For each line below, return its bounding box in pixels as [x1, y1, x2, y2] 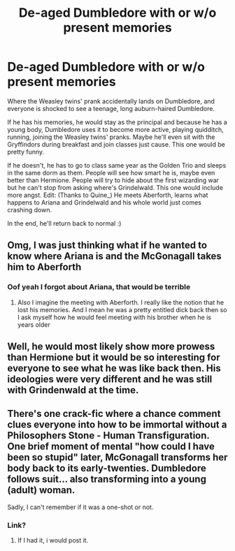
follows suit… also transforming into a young [7, 473, 206, 485]
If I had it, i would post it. [17, 536, 89, 545]
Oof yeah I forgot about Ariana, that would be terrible [7, 282, 191, 292]
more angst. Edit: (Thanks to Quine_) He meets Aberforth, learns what [7, 191, 208, 199]
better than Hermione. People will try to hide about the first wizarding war [7, 176, 219, 184]
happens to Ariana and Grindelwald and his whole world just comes [7, 198, 201, 207]
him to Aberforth [7, 261, 82, 273]
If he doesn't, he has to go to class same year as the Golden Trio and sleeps [7, 161, 227, 169]
